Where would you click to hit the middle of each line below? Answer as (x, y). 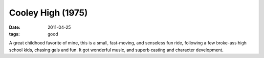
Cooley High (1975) (48, 13)
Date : (15, 27)
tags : (14, 34)
